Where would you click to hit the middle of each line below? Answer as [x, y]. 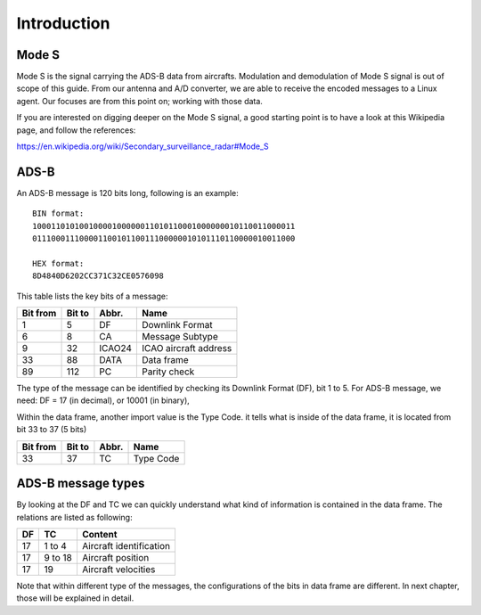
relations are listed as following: [74, 517]
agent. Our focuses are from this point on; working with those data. [139, 101]
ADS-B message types [81, 484]
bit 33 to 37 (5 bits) [52, 430]
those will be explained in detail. [75, 598]
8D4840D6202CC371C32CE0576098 [98, 276]
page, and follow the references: [76, 130]
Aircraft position [115, 557]
